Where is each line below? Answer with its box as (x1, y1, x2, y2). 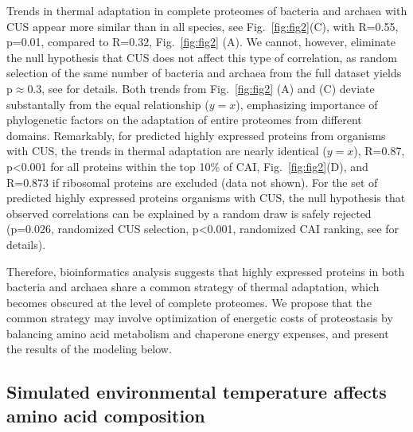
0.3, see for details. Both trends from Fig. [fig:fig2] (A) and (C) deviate (27, 80, 375, 96)
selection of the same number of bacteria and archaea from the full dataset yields (6, 64, 402, 81)
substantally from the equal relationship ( (6, 95, 209, 112)
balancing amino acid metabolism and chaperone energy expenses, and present (6, 325, 389, 341)
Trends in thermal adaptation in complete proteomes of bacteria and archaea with (6, 2, 407, 18)
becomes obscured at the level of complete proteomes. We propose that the (6, 294, 372, 310)
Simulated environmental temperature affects (6, 379, 387, 404)
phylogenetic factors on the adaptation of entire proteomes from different (6, 111, 362, 128)
